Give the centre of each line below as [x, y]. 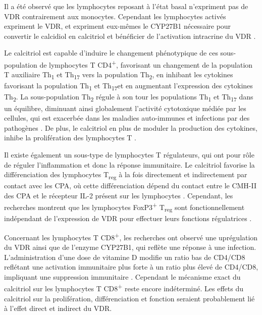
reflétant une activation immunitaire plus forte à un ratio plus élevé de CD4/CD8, [131, 267]
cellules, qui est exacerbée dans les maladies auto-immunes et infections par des [127, 118]
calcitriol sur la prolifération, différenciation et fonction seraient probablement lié [129, 298]
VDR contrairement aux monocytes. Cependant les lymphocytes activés [115, 16]
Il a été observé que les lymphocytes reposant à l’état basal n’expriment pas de [126, 6]
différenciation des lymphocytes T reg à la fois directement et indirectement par [126, 175]
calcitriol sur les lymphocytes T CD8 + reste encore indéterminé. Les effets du [124, 288]
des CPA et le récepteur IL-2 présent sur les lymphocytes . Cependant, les [119, 195]
